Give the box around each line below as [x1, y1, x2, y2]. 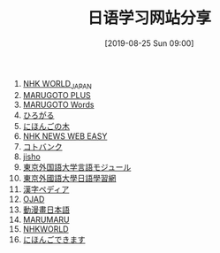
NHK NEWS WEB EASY [22, 130, 108, 142]
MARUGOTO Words [22, 99, 95, 110]
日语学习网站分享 [87, 8, 211, 28]
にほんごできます [22, 234, 86, 244]
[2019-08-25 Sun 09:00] [104, 37, 194, 49]
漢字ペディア [22, 183, 70, 195]
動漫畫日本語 [22, 204, 70, 215]
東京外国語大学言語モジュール [22, 161, 132, 172]
